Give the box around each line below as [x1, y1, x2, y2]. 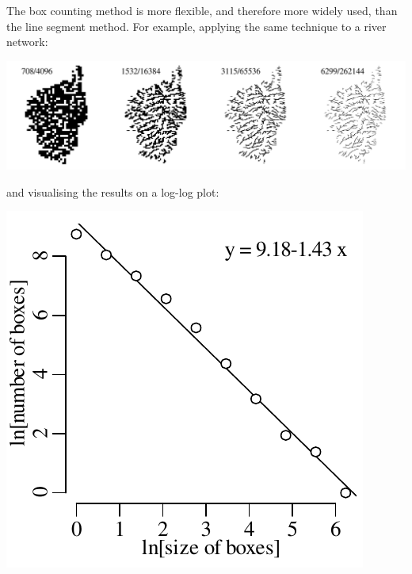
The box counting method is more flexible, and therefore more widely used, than [6, 2, 398, 18]
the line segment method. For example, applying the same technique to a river [6, 17, 387, 34]
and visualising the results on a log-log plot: [6, 183, 219, 200]
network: [6, 33, 48, 50]
